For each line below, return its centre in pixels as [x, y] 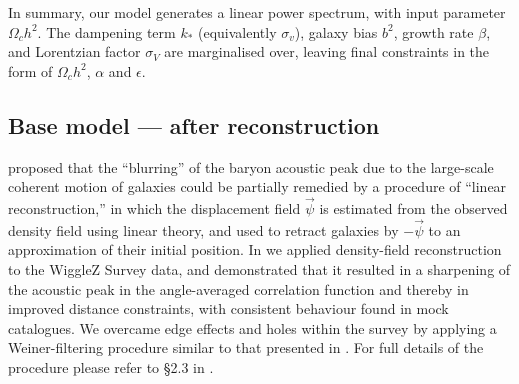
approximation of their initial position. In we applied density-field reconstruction [255, 249]
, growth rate [433, 31]
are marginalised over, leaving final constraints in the [327, 51]
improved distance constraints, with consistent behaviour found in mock [228, 308]
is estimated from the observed [413, 207]
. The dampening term [106, 31]
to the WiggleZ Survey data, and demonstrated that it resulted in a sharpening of [259, 268]
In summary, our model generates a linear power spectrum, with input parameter [257, 12]
